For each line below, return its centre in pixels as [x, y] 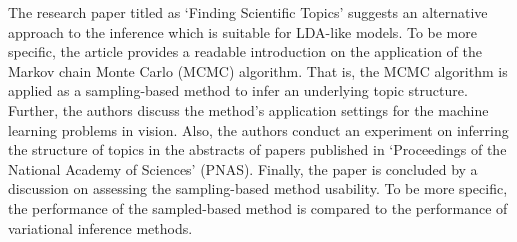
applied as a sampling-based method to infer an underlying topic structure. [238, 90]
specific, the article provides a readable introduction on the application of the [245, 51]
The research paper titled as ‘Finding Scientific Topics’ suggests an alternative [248, 12]
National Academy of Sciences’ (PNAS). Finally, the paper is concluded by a [243, 168]
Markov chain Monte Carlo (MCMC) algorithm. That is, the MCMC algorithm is [258, 70]
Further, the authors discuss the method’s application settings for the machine [248, 109]
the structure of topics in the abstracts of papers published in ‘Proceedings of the [257, 149]
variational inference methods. [100, 227]
